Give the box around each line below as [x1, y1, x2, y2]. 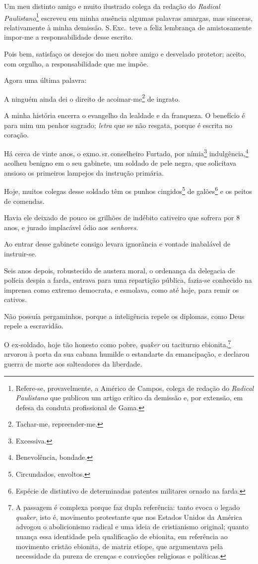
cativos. [4, 294, 27, 305]
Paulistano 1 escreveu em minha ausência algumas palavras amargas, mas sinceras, [4, 11, 253, 23]
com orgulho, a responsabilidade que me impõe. [4, 58, 149, 68]
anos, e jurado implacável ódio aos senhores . [4, 222, 138, 232]
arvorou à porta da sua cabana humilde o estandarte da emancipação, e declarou [4, 349, 250, 359]
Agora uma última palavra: [4, 75, 87, 85]
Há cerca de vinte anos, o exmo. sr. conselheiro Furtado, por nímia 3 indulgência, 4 [4, 146, 249, 158]
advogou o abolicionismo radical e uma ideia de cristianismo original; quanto [15, 521, 249, 532]
